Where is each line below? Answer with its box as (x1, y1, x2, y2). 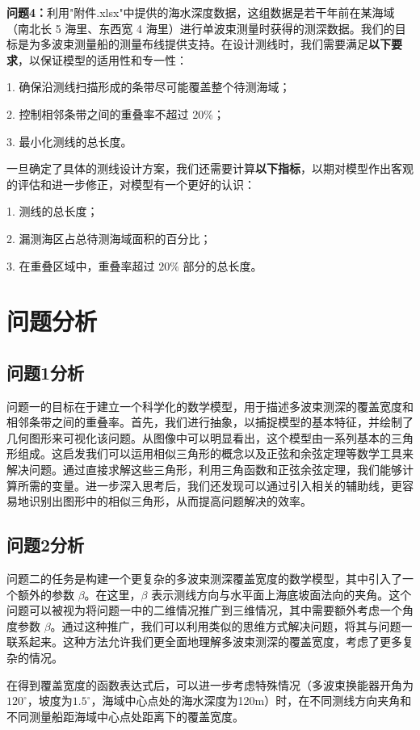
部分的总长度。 (183, 257, 262, 274)
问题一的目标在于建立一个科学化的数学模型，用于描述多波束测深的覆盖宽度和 (6, 397, 414, 414)
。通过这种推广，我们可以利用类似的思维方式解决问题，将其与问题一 (50, 617, 413, 634)
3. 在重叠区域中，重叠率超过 (6, 257, 155, 274)
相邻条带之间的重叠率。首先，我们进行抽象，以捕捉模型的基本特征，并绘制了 (6, 413, 414, 430)
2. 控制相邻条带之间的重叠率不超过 (6, 105, 189, 122)
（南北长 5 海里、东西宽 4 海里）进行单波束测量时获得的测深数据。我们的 (6, 19, 395, 36)
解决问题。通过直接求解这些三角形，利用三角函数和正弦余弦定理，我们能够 (6, 461, 402, 478)
